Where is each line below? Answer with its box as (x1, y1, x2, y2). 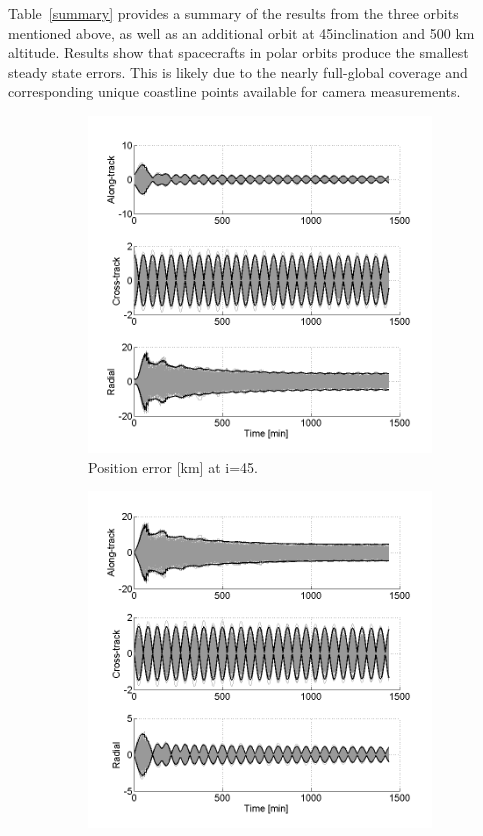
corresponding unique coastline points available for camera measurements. (8, 81, 461, 102)
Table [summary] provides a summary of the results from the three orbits (8, 3, 459, 23)
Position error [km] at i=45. (88, 456, 258, 477)
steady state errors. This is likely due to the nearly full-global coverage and (8, 61, 468, 82)
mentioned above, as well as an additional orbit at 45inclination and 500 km (8, 22, 475, 43)
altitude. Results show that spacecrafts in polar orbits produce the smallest (8, 42, 469, 63)
